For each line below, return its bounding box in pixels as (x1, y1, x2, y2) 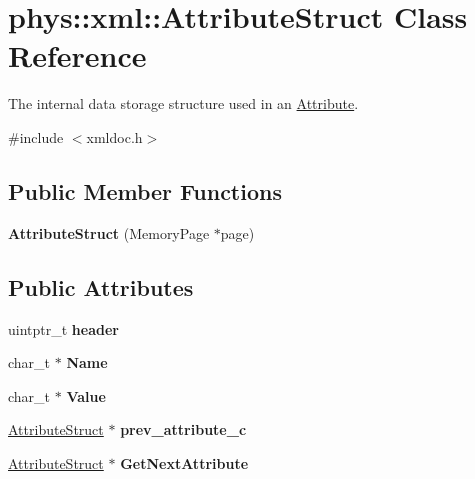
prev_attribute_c (120, 419, 247, 440)
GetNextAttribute (120, 452, 249, 473)
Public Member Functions (8, 175, 282, 206)
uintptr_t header (8, 318, 119, 339)
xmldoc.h (86, 126, 143, 147)
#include (8, 126, 64, 147)
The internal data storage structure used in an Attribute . (8, 93, 359, 114)
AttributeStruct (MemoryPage (8, 222, 210, 243)
